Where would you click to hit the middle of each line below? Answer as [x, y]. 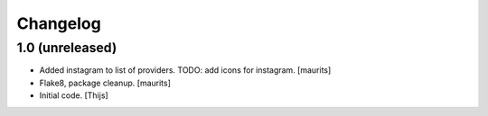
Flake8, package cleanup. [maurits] [105, 83]
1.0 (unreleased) [67, 48]
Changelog [59, 23]
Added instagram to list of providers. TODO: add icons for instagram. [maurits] [185, 70]
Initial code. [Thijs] [74, 95]
